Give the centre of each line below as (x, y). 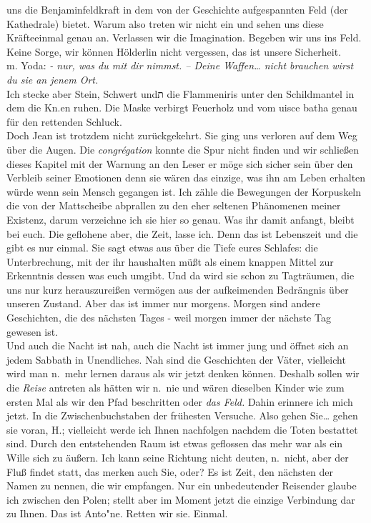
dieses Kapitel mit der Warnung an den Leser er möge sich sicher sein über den (180, 163)
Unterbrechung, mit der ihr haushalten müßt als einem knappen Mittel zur (170, 261)
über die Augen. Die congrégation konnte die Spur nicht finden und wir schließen (183, 149)
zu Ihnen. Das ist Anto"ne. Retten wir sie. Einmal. (117, 513)
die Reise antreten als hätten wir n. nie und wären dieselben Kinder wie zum (175, 388)
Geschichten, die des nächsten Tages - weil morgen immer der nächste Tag (169, 318)
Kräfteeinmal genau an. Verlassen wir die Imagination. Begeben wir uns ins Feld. (184, 38)
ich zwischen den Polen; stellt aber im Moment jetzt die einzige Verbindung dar (181, 499)
